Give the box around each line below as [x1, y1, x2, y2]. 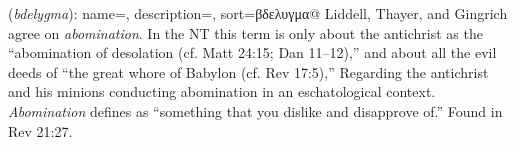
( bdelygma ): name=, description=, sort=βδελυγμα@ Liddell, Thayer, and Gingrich [8, 3, 508, 23]
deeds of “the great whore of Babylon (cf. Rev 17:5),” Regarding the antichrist [8, 61, 489, 82]
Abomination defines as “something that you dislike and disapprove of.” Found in [8, 100, 503, 121]
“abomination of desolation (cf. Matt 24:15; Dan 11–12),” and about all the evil [8, 42, 497, 63]
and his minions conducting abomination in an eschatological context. [8, 81, 436, 102]
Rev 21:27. [8, 120, 73, 141]
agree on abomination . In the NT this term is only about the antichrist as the [8, 22, 483, 43]
